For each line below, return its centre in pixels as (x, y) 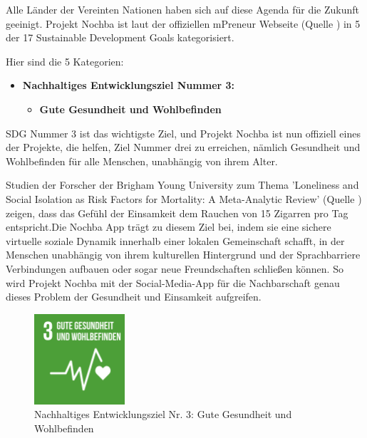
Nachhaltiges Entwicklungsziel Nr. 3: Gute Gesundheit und (163, 414)
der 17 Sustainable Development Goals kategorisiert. (120, 37)
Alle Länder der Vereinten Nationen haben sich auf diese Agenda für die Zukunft (182, 9)
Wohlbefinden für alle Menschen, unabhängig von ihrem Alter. (142, 161)
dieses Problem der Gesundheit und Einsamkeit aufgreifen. (134, 297)
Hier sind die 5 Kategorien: (65, 61)
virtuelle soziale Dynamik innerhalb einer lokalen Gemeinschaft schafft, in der (175, 240)
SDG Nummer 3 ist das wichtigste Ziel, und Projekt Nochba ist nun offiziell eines (183, 133)
